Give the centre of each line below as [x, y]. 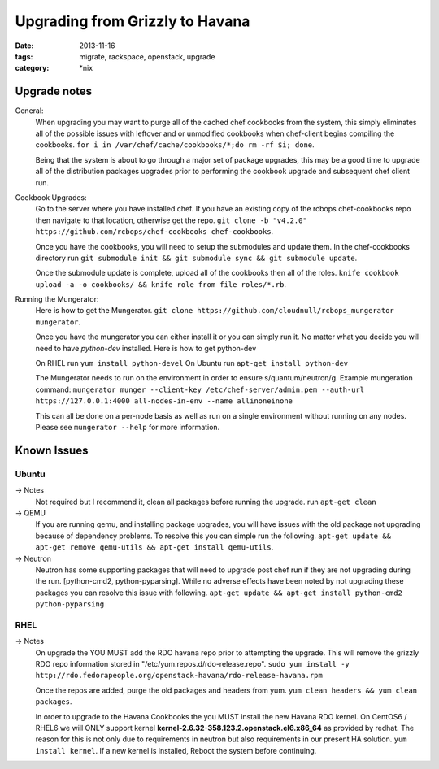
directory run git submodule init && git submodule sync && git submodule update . [196, 258]
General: [29, 111]
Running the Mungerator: [57, 299]
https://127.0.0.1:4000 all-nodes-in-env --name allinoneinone [164, 401]
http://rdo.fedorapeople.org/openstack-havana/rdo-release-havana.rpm [179, 676]
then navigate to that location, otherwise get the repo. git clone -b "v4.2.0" [172, 220]
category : [32, 68]
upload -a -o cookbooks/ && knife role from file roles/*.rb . [161, 284]
